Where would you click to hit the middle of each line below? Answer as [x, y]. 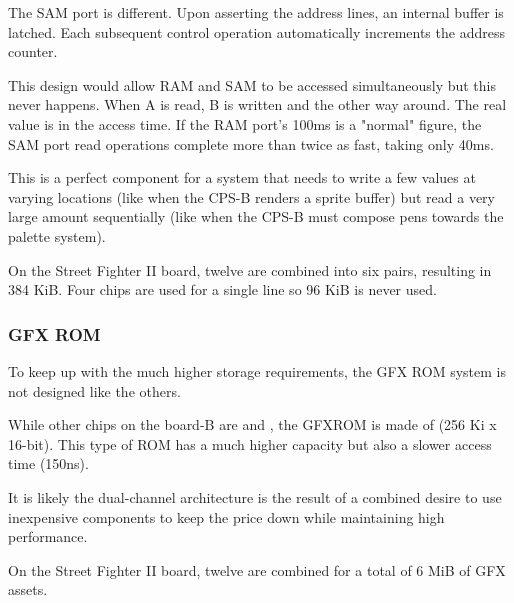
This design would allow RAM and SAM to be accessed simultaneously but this [252, 84]
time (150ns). [48, 463]
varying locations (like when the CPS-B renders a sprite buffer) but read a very [252, 196]
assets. [28, 589]
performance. [48, 536]
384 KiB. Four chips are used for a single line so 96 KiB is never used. [222, 289]
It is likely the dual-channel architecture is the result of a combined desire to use [255, 496]
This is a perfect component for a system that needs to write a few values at [242, 177]
